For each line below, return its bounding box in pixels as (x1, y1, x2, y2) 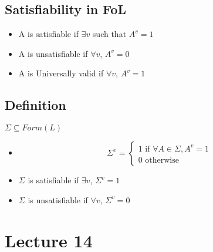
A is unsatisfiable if (18, 47, 88, 59)
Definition (5, 96, 66, 114)
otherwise (145, 156, 179, 164)
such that (92, 28, 127, 40)
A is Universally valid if (18, 67, 104, 79)
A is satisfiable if (18, 28, 79, 40)
